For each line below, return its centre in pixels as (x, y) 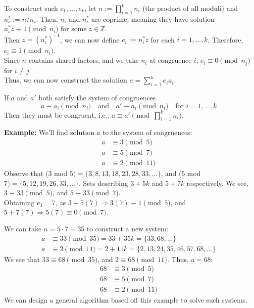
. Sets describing (103, 183)
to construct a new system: (127, 228)
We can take (23, 228)
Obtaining (19, 202)
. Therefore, (225, 39)
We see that (22, 259)
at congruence (170, 60)
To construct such (31, 8)
